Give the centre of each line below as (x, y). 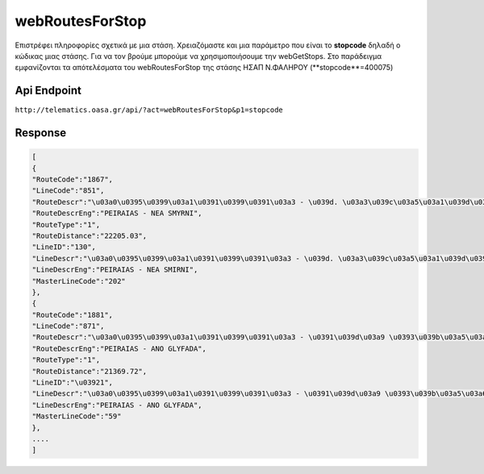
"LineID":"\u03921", (72, 383)
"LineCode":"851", (68, 191)
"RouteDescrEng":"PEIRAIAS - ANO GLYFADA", (119, 348)
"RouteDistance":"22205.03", (90, 235)
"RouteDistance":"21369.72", (90, 371)
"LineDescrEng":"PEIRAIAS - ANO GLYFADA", (117, 405)
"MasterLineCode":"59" (77, 416)
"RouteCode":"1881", (72, 315)
